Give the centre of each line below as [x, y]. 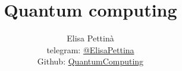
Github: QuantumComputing [90, 61]
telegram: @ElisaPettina [90, 49]
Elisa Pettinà [90, 38]
